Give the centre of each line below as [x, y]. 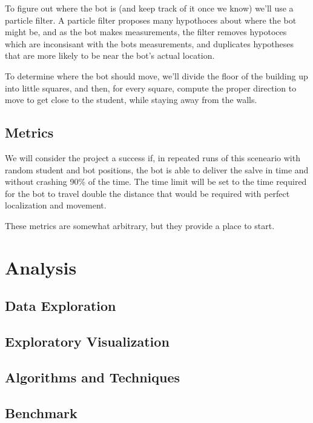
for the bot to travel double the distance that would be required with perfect [147, 193]
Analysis [41, 267]
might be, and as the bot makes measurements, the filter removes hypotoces [146, 32]
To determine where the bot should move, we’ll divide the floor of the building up [156, 75]
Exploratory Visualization [87, 341]
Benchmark [41, 412]
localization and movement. [56, 205]
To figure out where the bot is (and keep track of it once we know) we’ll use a [149, 8]
